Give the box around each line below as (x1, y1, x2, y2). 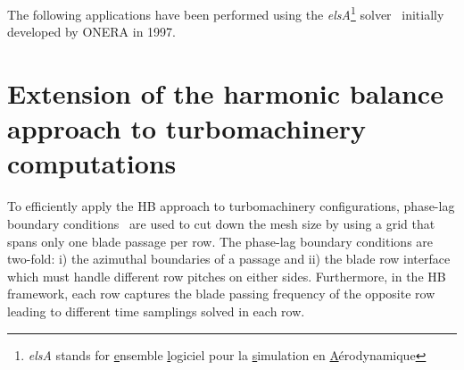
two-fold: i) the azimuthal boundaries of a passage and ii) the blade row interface (7, 249, 451, 268)
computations (7, 145, 177, 181)
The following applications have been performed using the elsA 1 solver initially (7, 3, 444, 23)
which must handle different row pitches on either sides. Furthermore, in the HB (7, 266, 446, 285)
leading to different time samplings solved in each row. (7, 301, 305, 320)
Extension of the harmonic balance (7, 75, 443, 112)
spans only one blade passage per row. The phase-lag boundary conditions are (7, 231, 434, 250)
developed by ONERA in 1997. (7, 22, 177, 41)
